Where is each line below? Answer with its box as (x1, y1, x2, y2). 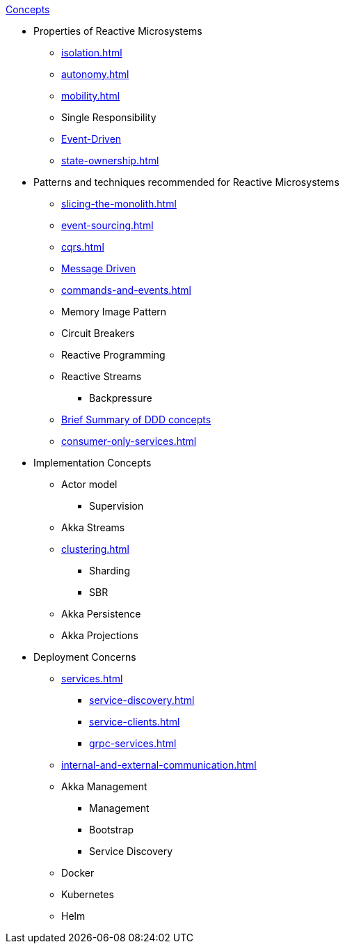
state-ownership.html (61, 155, 159, 166)
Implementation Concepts (33, 457, 152, 469)
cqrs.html (61, 241, 104, 253)
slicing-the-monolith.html (61, 198, 177, 210)
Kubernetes (61, 888, 114, 900)
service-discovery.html (89, 694, 195, 706)
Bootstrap (89, 824, 134, 836)
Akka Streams (61, 521, 125, 533)
